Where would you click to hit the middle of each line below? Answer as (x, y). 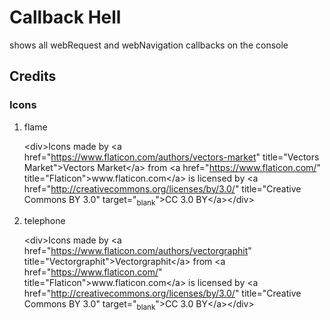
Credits (33, 76)
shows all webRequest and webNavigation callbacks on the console (149, 45)
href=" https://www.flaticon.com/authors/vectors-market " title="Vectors (171, 157)
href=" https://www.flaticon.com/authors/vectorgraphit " (137, 251)
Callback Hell (65, 17)
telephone (44, 221)
